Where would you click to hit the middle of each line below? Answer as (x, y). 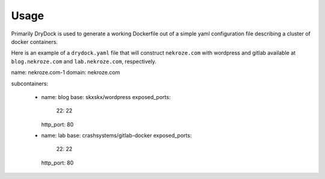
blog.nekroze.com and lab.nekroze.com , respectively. (84, 61)
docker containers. (35, 41)
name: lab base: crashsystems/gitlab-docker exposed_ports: (116, 136)
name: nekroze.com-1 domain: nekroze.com (66, 73)
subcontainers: (29, 83)
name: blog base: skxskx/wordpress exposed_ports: (106, 97)
